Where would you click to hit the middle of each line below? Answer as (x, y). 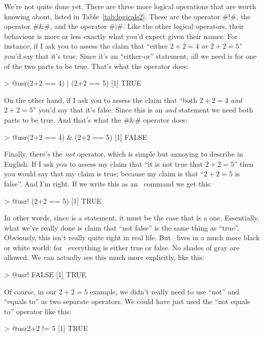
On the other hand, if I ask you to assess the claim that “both (101, 100)
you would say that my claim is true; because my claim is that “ (104, 174)
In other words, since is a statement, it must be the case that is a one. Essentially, (132, 218)
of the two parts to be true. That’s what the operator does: (96, 66)
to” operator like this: (38, 311)
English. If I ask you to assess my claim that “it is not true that (104, 163)
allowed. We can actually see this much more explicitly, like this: (104, 257)
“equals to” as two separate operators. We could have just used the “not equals (127, 301)
